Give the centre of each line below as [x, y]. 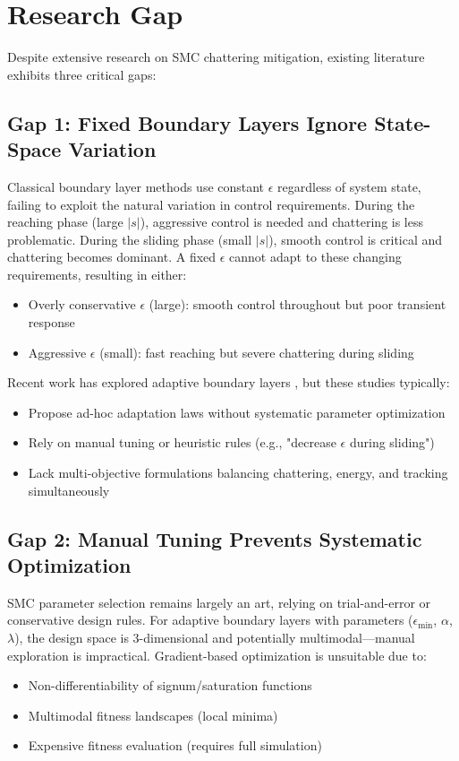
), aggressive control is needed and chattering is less [282, 222]
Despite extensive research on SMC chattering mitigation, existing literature [216, 57]
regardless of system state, [349, 186]
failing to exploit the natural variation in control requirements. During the [211, 204]
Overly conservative [82, 304]
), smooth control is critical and [356, 239]
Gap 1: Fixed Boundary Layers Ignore [187, 122]
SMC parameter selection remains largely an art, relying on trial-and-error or [219, 602]
